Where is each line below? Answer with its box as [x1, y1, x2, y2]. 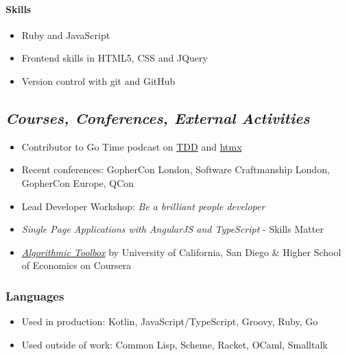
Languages [5, 287, 64, 304]
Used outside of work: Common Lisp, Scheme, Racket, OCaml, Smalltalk [21, 337, 328, 351]
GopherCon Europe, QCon [21, 175, 134, 190]
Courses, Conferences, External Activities [5, 107, 310, 128]
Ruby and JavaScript [21, 27, 110, 42]
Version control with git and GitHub [21, 73, 176, 88]
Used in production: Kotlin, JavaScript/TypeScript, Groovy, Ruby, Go [21, 314, 318, 329]
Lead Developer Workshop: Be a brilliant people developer [21, 199, 265, 213]
